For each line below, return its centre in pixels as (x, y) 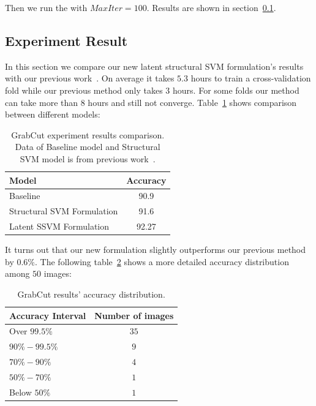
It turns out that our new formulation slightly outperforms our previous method (156, 250)
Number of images (134, 315)
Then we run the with (46, 7)
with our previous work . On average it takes (90, 78)
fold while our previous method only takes (84, 90)
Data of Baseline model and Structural (88, 147)
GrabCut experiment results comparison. (88, 134)
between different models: (53, 114)
